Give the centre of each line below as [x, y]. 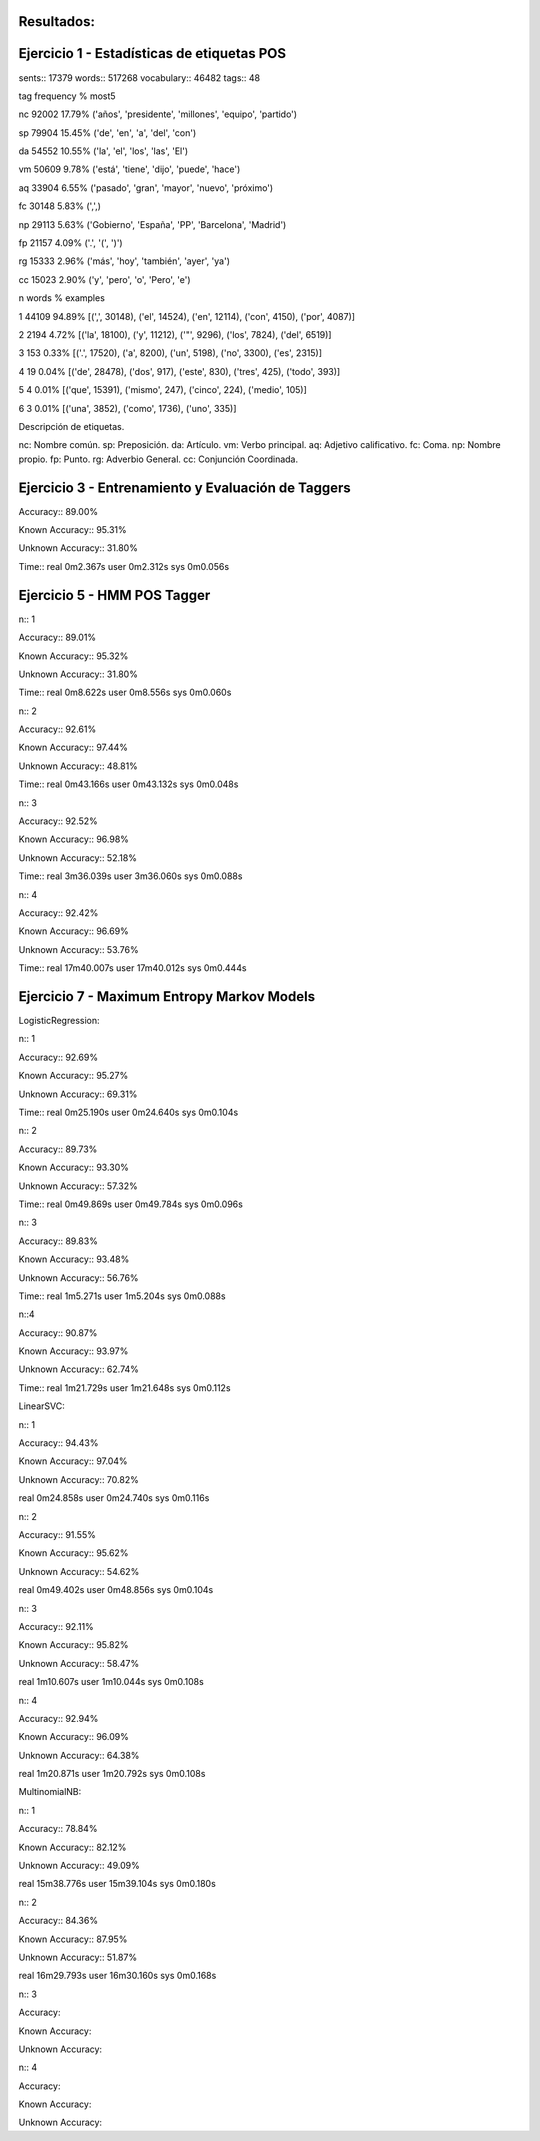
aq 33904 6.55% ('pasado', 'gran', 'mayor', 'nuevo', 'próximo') [146, 187]
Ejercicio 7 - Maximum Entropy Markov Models [166, 996]
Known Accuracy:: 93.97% [73, 1351]
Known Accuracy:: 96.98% [74, 839]
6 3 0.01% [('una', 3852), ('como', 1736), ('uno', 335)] [127, 408]
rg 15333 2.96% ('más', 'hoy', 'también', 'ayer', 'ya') [124, 261]
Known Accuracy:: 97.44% [73, 747]
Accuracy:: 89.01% [57, 637]
